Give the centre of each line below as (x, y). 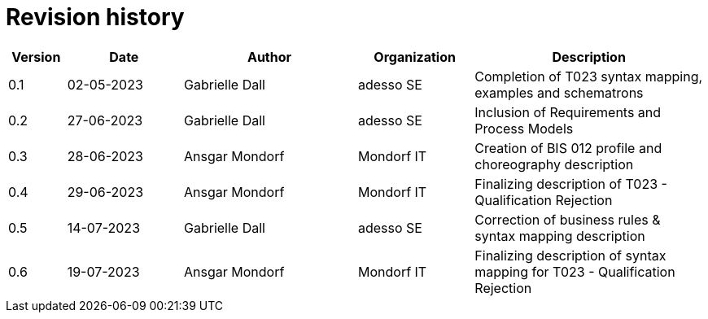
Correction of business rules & (568, 219)
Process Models (524, 128)
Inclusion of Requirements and (568, 112)
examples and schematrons (559, 92)
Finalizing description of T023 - (571, 184)
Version (36, 57)
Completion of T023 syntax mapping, (589, 76)
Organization (415, 57)
